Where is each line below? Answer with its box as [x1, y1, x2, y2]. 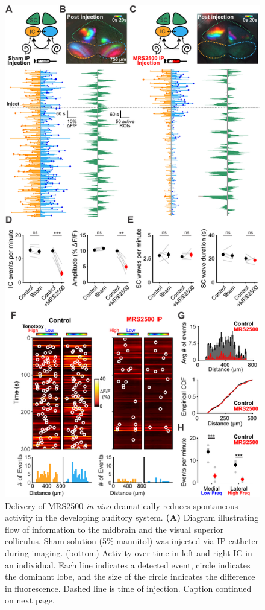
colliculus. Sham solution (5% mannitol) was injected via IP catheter [5, 535, 259, 547]
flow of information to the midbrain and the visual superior [5, 523, 224, 535]
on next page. [5, 594, 55, 606]
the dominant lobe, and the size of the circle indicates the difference [5, 570, 255, 583]
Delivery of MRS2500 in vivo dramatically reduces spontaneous [5, 499, 238, 512]
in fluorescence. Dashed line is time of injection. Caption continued [5, 582, 252, 594]
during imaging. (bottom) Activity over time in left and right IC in [5, 547, 252, 559]
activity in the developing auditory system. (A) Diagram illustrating [5, 511, 259, 524]
